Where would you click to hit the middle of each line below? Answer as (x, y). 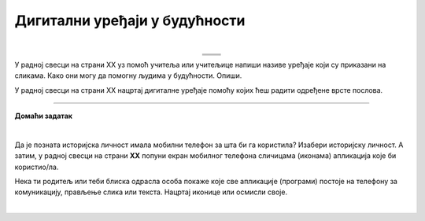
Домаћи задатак (43, 116)
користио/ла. (37, 167)
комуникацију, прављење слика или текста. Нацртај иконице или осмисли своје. (151, 192)
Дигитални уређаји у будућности (130, 20)
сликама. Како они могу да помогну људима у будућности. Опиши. (128, 76)
